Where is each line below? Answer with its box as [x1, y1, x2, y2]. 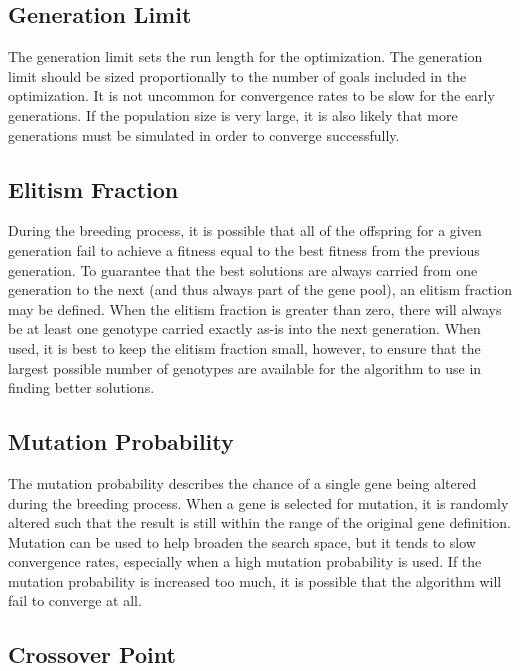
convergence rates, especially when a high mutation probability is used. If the [8, 551, 482, 572]
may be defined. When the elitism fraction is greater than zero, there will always [8, 298, 502, 319]
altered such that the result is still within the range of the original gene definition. [8, 512, 511, 533]
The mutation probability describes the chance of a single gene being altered [8, 472, 477, 493]
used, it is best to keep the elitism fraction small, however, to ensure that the [8, 337, 481, 358]
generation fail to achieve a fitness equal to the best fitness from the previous [8, 239, 480, 260]
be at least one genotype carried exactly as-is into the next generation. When [8, 318, 481, 339]
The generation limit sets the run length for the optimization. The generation [8, 46, 483, 67]
